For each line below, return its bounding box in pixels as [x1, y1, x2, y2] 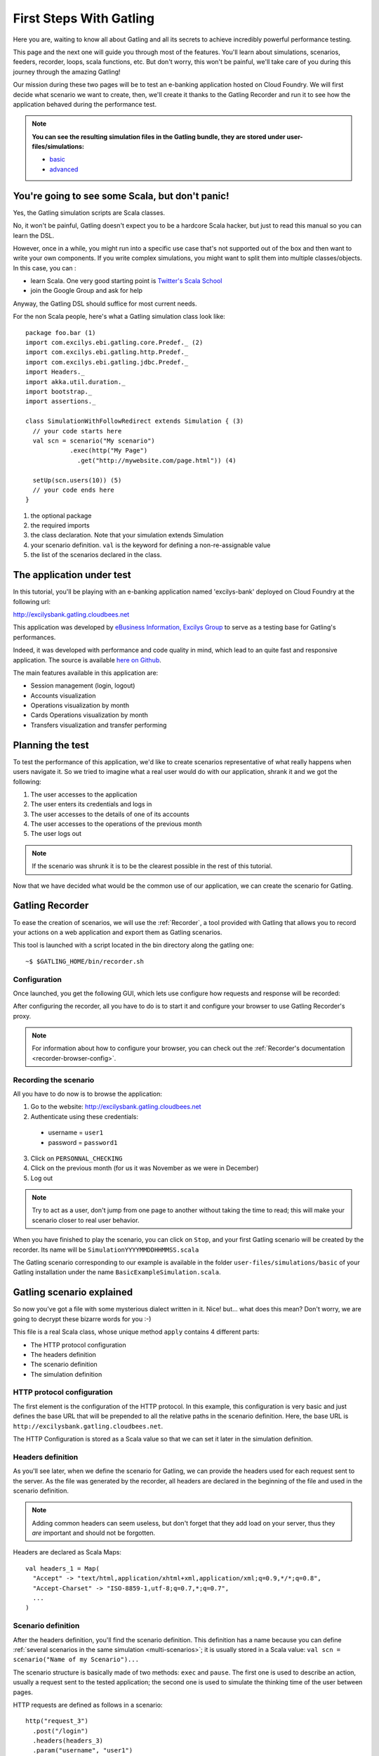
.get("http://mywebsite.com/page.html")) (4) [77, 457, 237, 464]
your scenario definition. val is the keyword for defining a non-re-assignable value [30, 541, 271, 549]
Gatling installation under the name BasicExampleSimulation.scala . [13, 1268, 221, 1276]
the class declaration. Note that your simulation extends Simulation [30, 531, 224, 539]
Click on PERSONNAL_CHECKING [30, 1154, 123, 1162]
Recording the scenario [13, 1075, 95, 1085]
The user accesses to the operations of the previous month [30, 820, 202, 828]
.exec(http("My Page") [69, 447, 148, 454]
